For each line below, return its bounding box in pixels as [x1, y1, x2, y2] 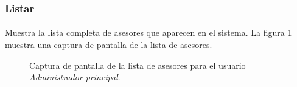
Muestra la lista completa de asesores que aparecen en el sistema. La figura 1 [5, 26, 292, 39]
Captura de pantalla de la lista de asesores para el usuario [29, 58, 246, 71]
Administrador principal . [29, 71, 121, 83]
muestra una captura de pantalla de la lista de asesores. [5, 38, 212, 51]
